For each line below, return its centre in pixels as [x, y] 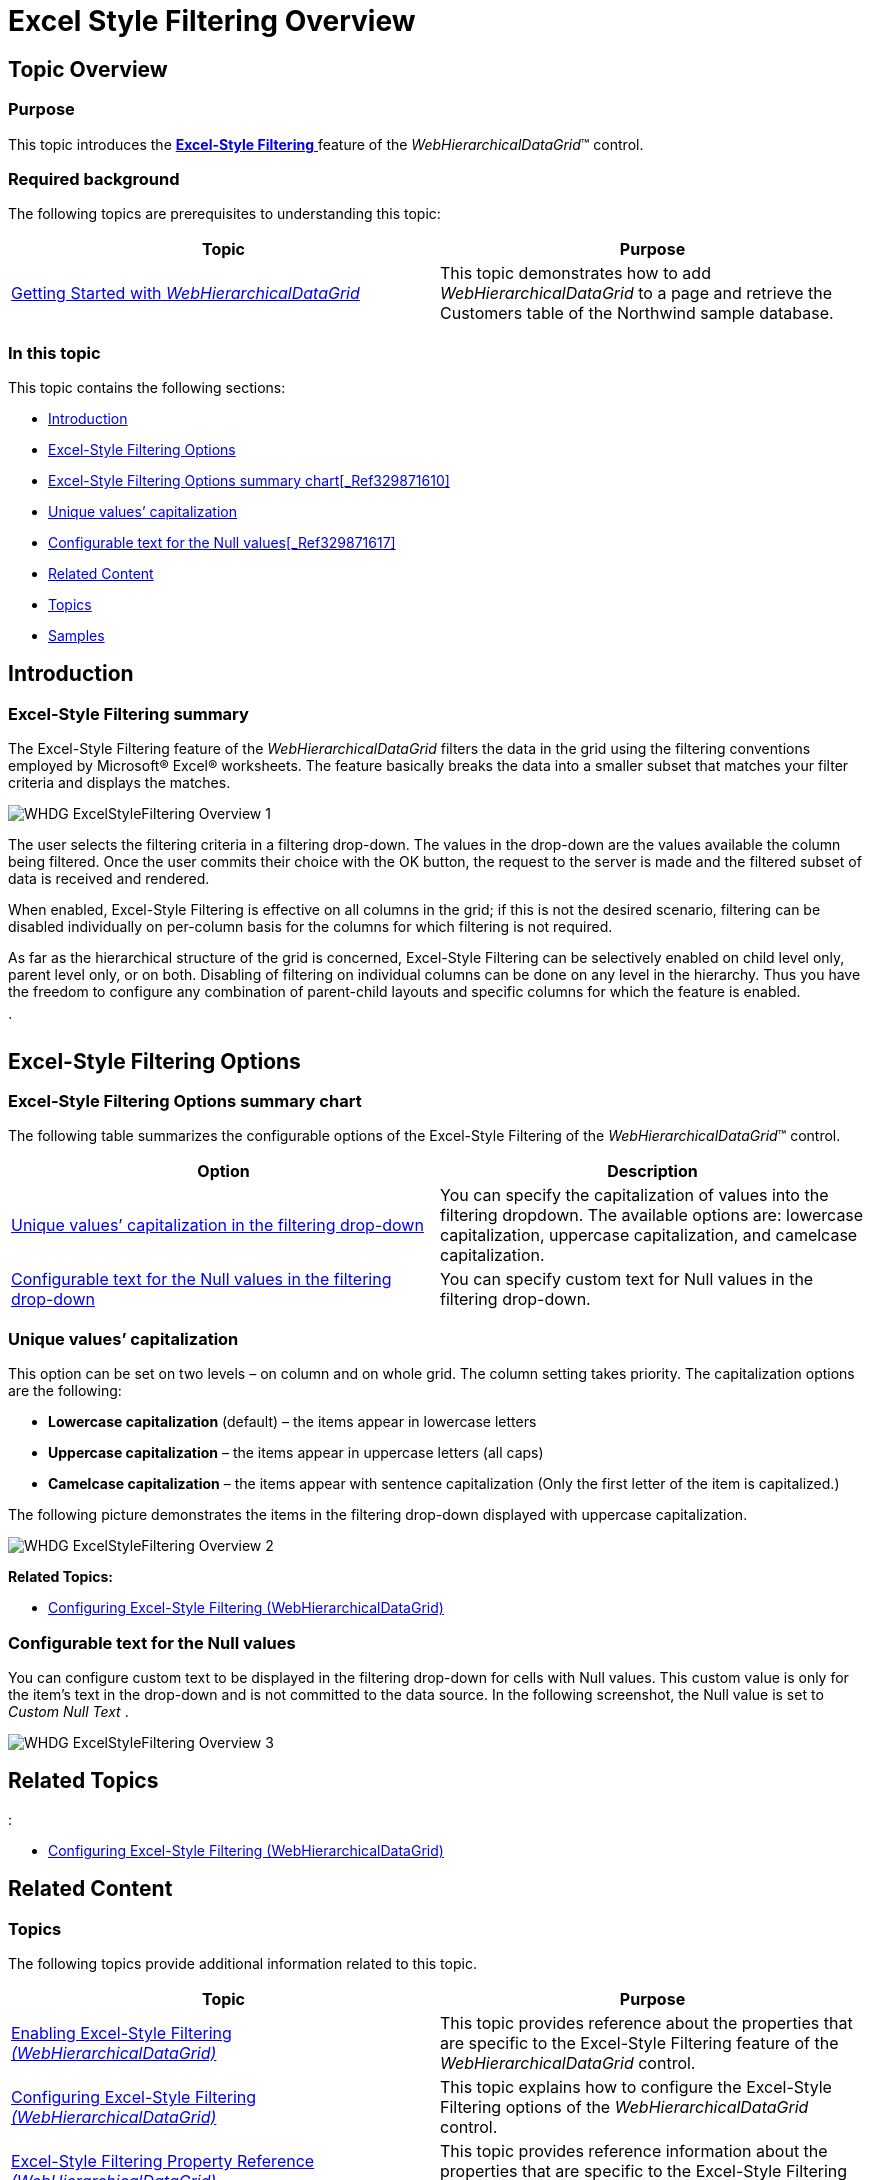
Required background [94, 178]
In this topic [54, 352]
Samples [76, 636]
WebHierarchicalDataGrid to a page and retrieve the [636, 293]
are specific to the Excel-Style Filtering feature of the [639, 2043]
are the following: [65, 1391]
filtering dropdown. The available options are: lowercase [652, 1215]
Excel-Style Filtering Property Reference [163, 2161]
